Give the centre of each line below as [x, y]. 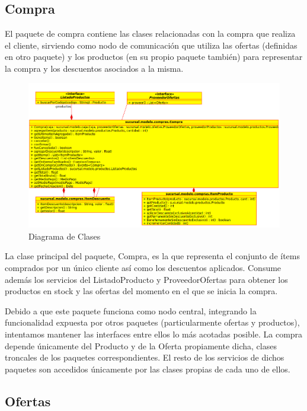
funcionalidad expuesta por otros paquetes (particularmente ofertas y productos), [152, 322]
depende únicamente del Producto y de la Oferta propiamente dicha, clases [141, 345]
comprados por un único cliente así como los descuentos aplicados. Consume [143, 268]
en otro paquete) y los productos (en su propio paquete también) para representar [154, 57]
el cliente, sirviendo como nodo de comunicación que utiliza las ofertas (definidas [151, 45]
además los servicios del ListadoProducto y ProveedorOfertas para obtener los [146, 279]
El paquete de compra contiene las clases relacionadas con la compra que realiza [150, 34]
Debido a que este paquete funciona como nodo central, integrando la [131, 310]
